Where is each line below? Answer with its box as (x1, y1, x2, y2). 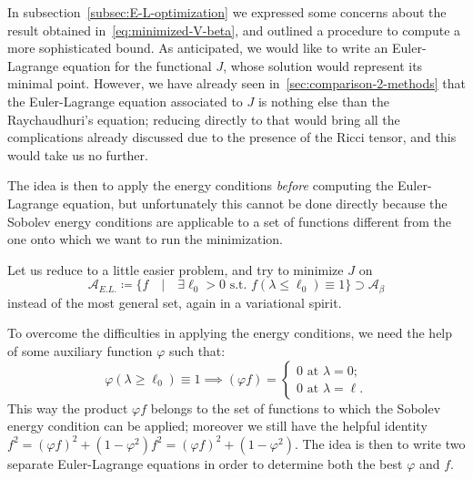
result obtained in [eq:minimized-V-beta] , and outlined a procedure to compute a (7, 20, 461, 39)
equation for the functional (62, 56, 212, 75)
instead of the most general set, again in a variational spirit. (7, 292, 342, 311)
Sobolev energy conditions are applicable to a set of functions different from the (7, 211, 452, 230)
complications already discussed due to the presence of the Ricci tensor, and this (7, 127, 457, 147)
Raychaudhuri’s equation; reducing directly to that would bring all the (7, 109, 400, 128)
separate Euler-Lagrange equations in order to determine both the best (7, 454, 403, 473)
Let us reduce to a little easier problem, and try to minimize (7, 260, 344, 279)
